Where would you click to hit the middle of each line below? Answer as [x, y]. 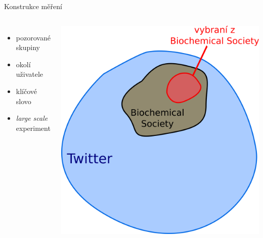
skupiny [28, 47]
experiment [33, 128]
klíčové [27, 91]
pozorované [33, 37]
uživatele [30, 74]
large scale [32, 118]
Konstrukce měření [33, 6]
